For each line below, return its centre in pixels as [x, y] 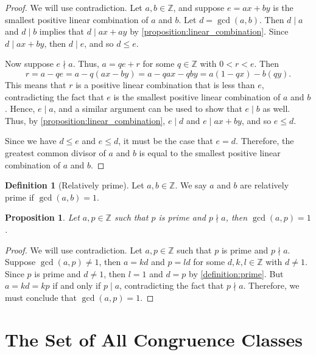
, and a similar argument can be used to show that [148, 109]
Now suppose [29, 64]
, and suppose [199, 7]
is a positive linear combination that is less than [165, 84]
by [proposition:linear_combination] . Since [209, 31]
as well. [276, 109]
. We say [191, 185]
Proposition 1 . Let [42, 217]
